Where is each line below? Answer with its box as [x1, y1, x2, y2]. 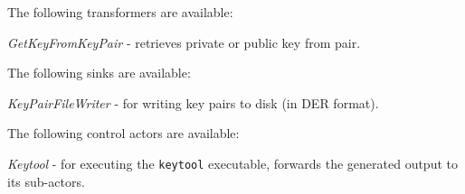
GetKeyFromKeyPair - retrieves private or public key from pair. [7, 32, 361, 51]
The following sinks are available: [7, 63, 191, 82]
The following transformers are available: [7, 3, 233, 21]
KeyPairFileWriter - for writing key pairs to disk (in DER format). [7, 93, 379, 112]
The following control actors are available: [7, 124, 240, 143]
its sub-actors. [7, 171, 85, 190]
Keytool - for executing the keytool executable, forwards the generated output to [7, 153, 458, 172]
